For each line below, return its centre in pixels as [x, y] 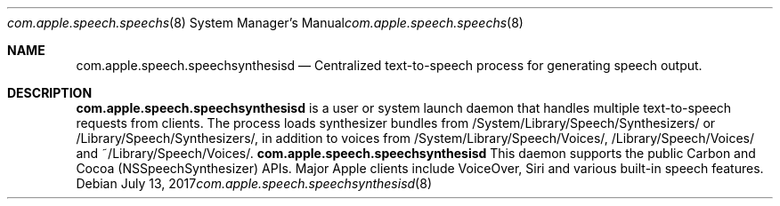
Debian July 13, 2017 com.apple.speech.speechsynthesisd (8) [254, 183]
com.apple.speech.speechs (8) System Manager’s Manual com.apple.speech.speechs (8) [265, 23]
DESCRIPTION [50, 93]
